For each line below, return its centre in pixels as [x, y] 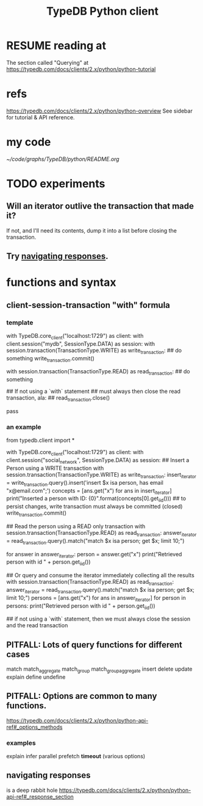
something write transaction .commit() [50, 359]
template [20, 323]
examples [21, 743]
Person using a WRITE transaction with [55, 468]
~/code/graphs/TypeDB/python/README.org [63, 159]
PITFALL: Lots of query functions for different [94, 645]
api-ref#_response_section [40, 796]
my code [29, 142]
